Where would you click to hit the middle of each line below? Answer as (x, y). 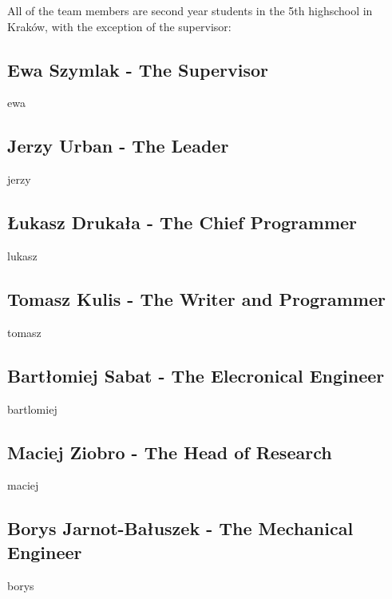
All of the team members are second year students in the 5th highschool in (190, 10)
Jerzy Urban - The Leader (118, 146)
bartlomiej (32, 409)
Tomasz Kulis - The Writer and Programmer (196, 298)
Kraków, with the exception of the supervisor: (119, 26)
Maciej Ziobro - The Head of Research (170, 452)
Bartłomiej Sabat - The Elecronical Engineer (196, 375)
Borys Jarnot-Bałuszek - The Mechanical (180, 528)
